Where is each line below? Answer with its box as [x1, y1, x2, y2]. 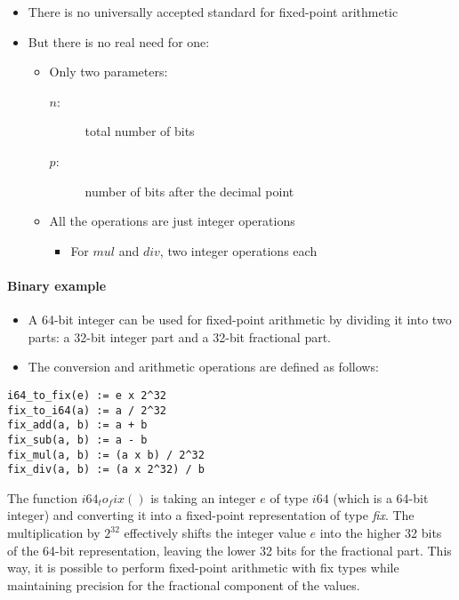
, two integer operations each [159, 241, 318, 260]
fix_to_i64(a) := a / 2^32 [7, 404, 166, 417]
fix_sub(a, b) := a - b [7, 433, 148, 446]
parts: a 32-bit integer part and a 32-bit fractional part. [28, 327, 331, 346]
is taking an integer [150, 488, 256, 507]
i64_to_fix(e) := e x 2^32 [7, 388, 166, 402]
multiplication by [7, 524, 101, 542]
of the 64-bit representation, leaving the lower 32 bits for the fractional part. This [7, 540, 452, 559]
